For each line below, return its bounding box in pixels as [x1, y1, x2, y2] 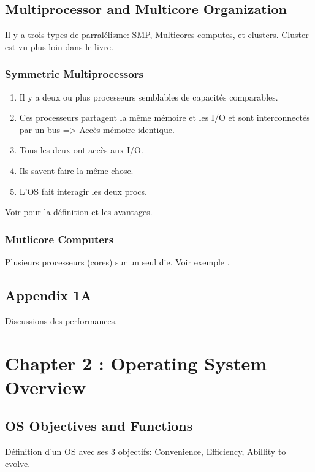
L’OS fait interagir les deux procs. [19, 185, 147, 197]
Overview [5, 374, 86, 399]
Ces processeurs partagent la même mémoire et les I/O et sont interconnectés [19, 111, 310, 124]
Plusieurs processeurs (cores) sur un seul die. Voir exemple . [5, 255, 230, 268]
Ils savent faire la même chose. [19, 164, 134, 177]
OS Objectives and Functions [5, 416, 193, 435]
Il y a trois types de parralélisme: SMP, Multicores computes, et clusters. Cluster [5, 28, 309, 41]
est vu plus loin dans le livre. [5, 40, 113, 53]
